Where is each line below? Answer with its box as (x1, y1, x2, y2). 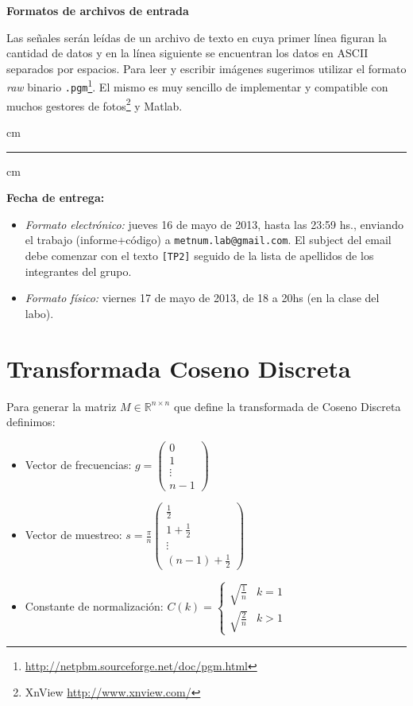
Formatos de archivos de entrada (6, 2, 189, 18)
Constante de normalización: (25, 598, 164, 615)
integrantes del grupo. (25, 262, 132, 279)
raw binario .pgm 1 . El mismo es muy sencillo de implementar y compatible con (6, 76, 388, 95)
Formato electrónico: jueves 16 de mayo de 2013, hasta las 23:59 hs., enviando (25, 215, 403, 232)
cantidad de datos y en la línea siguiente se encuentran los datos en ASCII (6, 45, 369, 61)
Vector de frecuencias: (25, 456, 132, 472)
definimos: (6, 413, 56, 430)
